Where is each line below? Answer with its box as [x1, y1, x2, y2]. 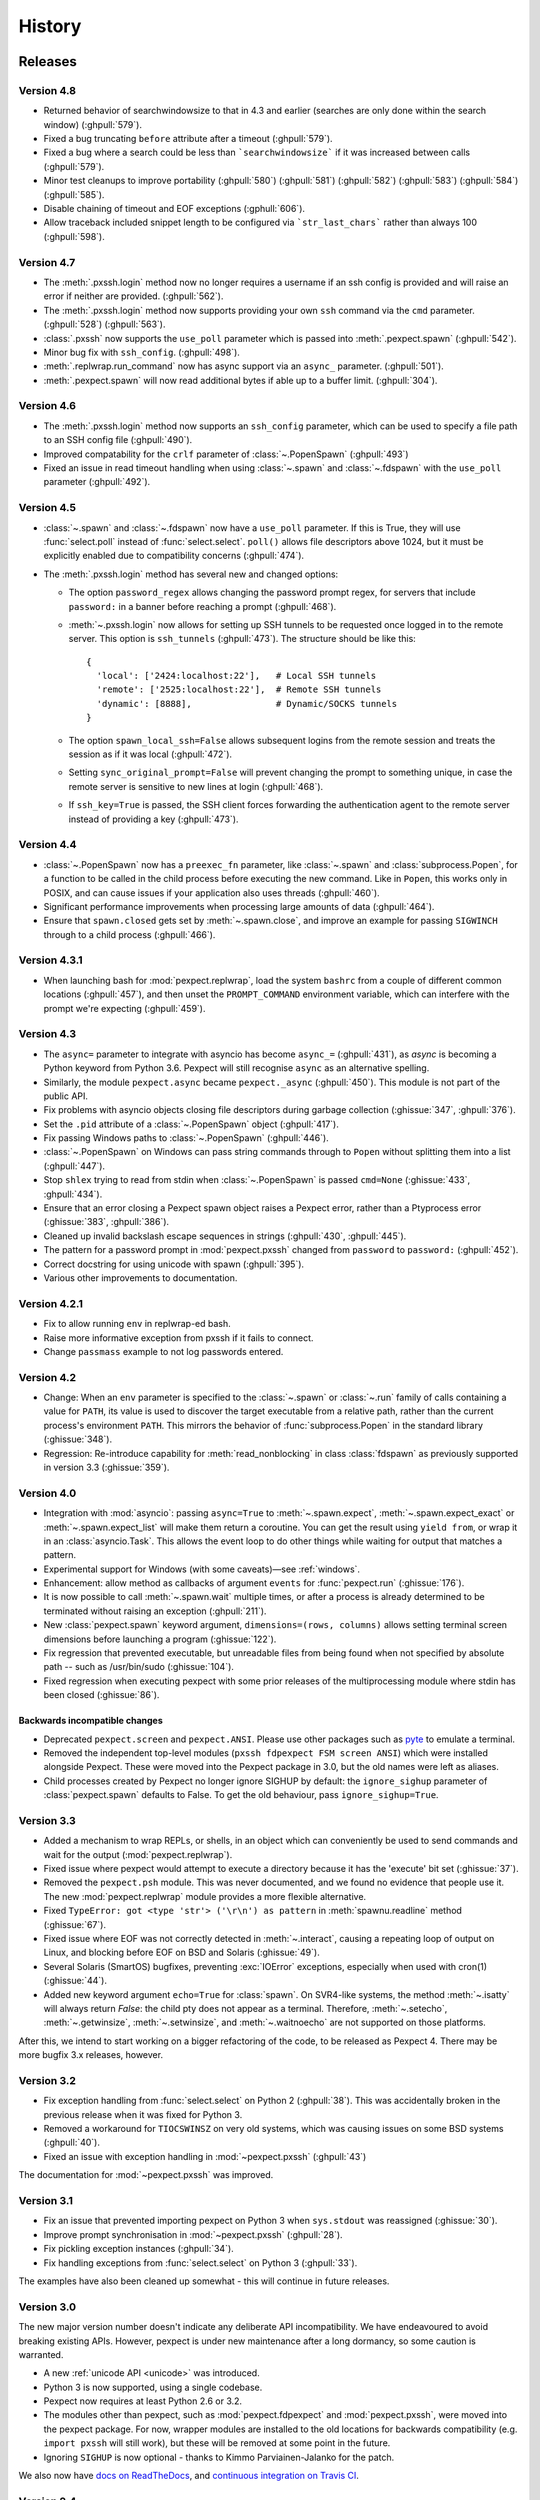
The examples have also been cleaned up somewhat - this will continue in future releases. [18, 2275, 390, 2287]
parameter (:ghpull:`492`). [43, 476, 151, 488]
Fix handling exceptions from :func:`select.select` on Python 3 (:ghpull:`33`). [43, 2256, 358, 2269]
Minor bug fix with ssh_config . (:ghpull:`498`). [43, 346, 240, 358]
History [18, 15, 82, 37]
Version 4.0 [18, 1486, 77, 1500]
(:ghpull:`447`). [43, 1160, 105, 1172]
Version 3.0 [18, 2300, 77, 2314]
